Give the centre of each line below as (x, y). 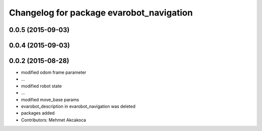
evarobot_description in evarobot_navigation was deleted (78, 106)
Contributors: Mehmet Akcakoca (54, 120)
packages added (38, 113)
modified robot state (41, 86)
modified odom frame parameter (54, 72)
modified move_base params (50, 99)
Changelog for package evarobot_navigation (101, 13)
